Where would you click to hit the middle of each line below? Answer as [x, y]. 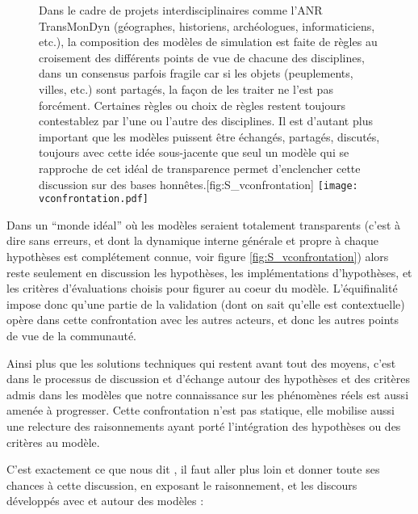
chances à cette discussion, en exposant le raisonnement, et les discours [182, 485]
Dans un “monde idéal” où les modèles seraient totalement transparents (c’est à [204, 224]
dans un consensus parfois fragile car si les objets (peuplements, [196, 73]
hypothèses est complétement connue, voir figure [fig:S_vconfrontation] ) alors [198, 257]
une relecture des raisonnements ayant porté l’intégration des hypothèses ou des [204, 426]
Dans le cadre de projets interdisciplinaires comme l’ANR [181, 10]
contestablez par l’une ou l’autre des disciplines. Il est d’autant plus [206, 121]
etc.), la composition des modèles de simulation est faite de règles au [208, 42]
